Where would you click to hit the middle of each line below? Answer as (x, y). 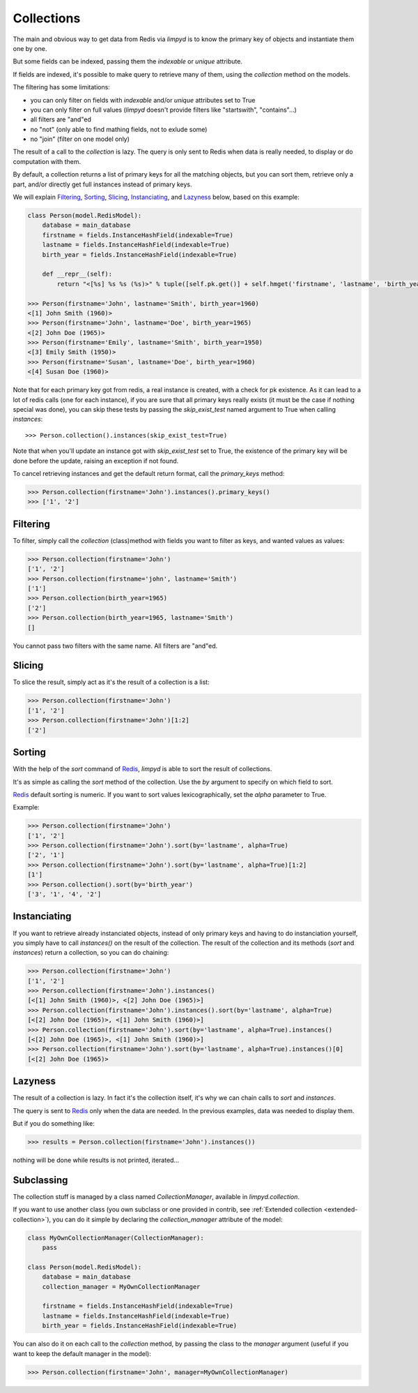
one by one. (30, 48)
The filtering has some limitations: (62, 87)
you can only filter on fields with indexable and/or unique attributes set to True (143, 100)
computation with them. (47, 161)
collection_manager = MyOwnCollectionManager (121, 1287)
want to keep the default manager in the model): (82, 1353)
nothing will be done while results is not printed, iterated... (96, 1160)
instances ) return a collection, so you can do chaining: (91, 953)
